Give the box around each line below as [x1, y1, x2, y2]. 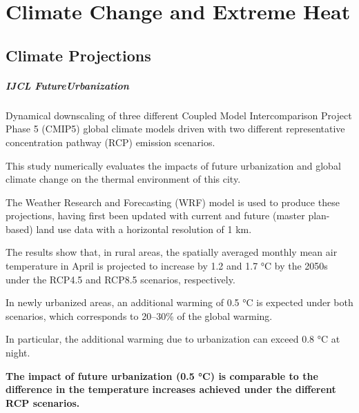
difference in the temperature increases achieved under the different [6, 382, 336, 396]
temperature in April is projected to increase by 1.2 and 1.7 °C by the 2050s [6, 259, 328, 273]
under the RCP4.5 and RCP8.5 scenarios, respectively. [6, 272, 235, 286]
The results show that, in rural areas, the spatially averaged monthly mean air [6, 245, 338, 259]
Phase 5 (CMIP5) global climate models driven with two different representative [6, 121, 345, 136]
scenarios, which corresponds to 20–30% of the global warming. [6, 308, 273, 323]
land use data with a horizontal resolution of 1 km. [36, 221, 252, 236]
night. [6, 345, 30, 360]
